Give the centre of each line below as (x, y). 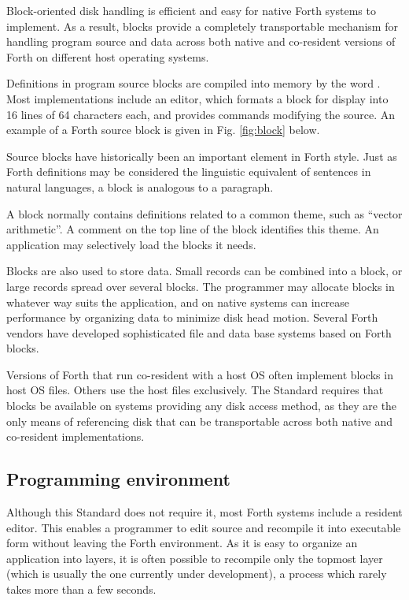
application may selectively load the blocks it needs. (131, 244)
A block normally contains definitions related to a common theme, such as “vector (204, 213)
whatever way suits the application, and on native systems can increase (178, 302)
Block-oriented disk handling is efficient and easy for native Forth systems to (191, 10)
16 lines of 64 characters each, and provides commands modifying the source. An (201, 114)
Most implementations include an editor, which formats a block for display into (197, 98)
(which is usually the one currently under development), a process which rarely (197, 574)
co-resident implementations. (76, 436)
